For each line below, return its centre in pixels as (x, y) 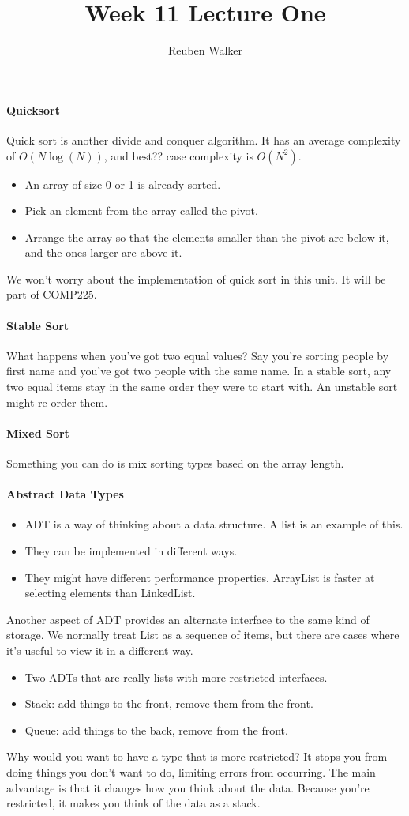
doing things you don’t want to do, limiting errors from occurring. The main (191, 771)
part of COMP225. (52, 294)
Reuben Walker (205, 50)
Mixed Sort (38, 432)
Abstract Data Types (65, 494)
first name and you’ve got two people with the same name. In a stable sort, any (199, 371)
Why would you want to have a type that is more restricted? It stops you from (197, 756)
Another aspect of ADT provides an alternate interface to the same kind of (188, 619)
